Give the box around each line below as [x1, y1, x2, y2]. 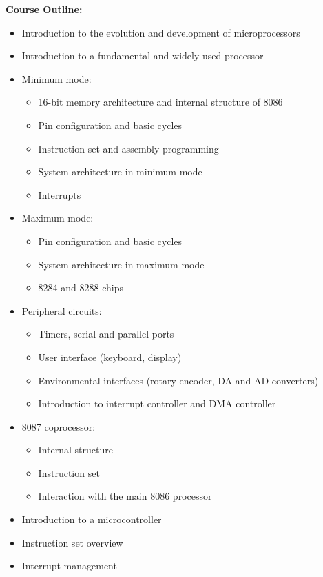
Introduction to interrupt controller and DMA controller [38, 396, 276, 411]
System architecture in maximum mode [38, 257, 205, 271]
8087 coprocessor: [21, 419, 96, 433]
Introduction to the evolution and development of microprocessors [21, 25, 300, 39]
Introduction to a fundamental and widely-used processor [21, 48, 264, 63]
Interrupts [38, 187, 81, 202]
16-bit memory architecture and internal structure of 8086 [38, 95, 283, 109]
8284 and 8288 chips [38, 280, 123, 295]
